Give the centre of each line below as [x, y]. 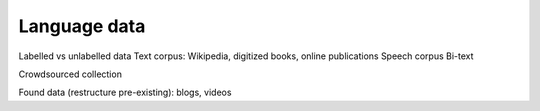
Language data [82, 26]
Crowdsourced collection [70, 74]
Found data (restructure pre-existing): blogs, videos [125, 92]
